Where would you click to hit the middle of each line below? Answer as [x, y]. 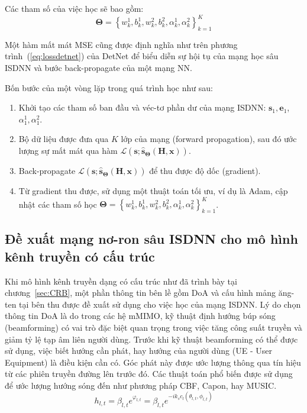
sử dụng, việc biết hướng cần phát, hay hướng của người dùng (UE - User [138, 351]
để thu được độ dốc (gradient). [205, 171]
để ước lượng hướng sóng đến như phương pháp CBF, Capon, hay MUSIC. [141, 385]
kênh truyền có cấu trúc [80, 256]
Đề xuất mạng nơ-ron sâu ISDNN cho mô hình [151, 239]
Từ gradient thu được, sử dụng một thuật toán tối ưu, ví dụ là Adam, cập [153, 191]
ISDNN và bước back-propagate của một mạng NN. [98, 68]
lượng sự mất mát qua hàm [68, 151]
